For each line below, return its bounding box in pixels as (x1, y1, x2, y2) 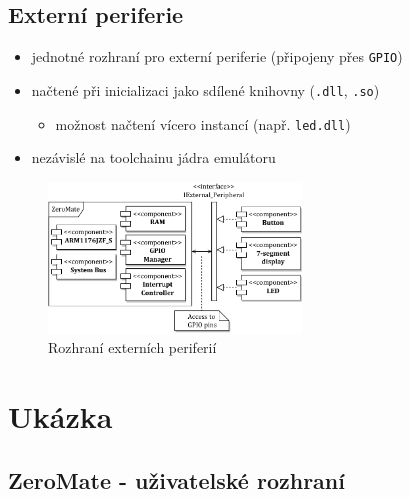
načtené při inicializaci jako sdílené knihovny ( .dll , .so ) (31, 79, 380, 100)
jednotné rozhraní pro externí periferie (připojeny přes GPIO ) (31, 46, 403, 67)
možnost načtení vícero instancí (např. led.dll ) (55, 113, 351, 134)
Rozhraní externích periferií (48, 337, 217, 358)
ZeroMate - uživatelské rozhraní (8, 464, 345, 495)
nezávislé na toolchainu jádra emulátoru (31, 147, 276, 168)
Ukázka (8, 396, 113, 437)
